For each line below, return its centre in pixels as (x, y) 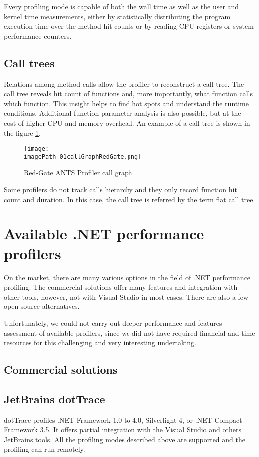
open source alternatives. (42, 306)
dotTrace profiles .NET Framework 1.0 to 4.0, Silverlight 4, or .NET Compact (123, 419)
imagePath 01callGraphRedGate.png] (83, 157)
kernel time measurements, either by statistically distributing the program (117, 16)
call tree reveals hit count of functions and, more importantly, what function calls (128, 93)
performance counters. (38, 36)
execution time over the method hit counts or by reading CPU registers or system (129, 26)
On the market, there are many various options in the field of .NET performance (127, 277)
